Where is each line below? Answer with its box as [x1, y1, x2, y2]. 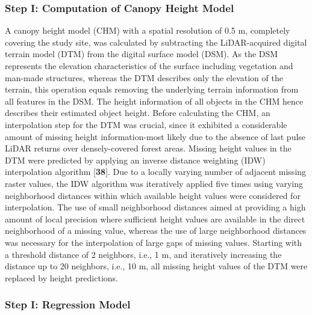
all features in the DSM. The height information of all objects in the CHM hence [5, 94, 304, 107]
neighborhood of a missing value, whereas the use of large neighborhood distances [5, 224, 307, 237]
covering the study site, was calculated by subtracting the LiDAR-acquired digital [5, 35, 307, 48]
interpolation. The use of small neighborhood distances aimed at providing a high [5, 201, 306, 213]
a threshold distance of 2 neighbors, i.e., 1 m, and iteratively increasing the [5, 248, 282, 260]
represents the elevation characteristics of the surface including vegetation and [5, 60, 293, 72]
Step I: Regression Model [5, 297, 131, 312]
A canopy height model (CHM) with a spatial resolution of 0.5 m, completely [5, 24, 290, 37]
